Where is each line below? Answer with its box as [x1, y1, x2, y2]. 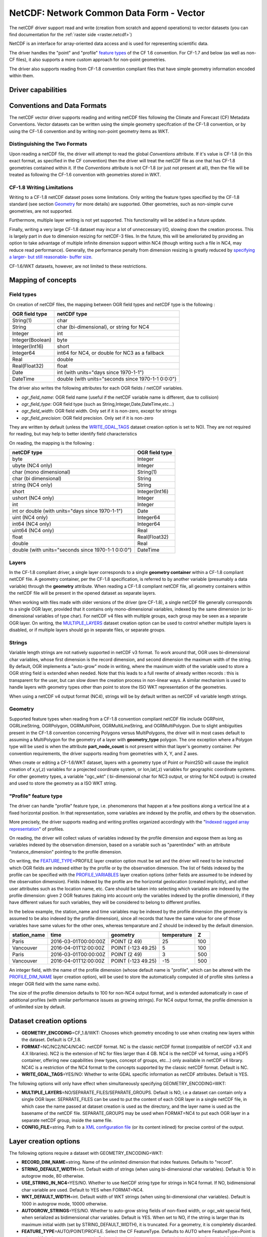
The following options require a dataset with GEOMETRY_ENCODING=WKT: [9, 1150, 163, 1156]
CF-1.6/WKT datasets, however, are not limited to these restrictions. [9, 263, 147, 269]
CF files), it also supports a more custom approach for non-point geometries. [9, 57, 166, 63]
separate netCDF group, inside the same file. [21, 1117, 113, 1123]
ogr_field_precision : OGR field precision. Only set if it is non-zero [21, 415, 153, 421]
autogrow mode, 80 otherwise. [21, 1173, 85, 1179]
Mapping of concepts [9, 276, 77, 285]
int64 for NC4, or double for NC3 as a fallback [57, 349, 165, 356]
